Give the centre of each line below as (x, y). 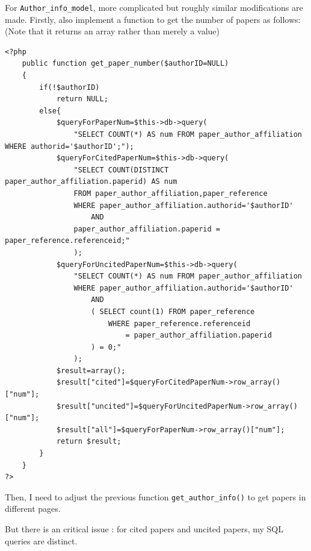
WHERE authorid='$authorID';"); (69, 146)
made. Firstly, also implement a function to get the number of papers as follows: (153, 19)
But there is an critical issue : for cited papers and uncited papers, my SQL (144, 529)
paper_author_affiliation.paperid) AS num (91, 182)
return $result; (89, 442)
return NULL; (82, 99)
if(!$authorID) (69, 87)
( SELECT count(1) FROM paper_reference (173, 311)
